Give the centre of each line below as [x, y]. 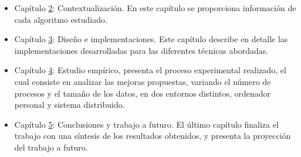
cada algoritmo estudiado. [61, 19]
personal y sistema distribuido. [70, 105]
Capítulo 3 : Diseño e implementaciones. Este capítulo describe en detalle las [151, 39]
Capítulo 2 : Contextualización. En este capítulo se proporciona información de [155, 8]
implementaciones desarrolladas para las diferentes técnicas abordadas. [141, 50]
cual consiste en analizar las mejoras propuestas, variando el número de [143, 81]
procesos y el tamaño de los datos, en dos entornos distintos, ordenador [143, 93]
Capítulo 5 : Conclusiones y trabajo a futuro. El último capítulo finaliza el [146, 124]
